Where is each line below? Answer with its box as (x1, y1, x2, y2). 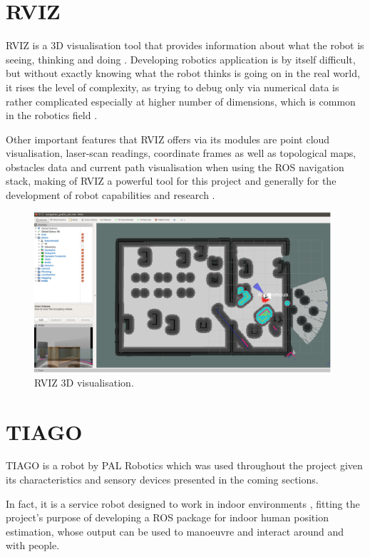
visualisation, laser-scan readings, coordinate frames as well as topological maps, (6, 145, 356, 160)
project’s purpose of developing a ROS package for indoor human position (6, 510, 329, 525)
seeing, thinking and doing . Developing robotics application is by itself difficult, (6, 51, 356, 66)
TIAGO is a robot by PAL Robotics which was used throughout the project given (6, 458, 363, 473)
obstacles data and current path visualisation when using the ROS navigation (6, 159, 344, 174)
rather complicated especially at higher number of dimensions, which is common (6, 93, 356, 108)
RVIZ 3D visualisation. (34, 374, 134, 389)
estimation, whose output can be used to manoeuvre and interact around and (6, 523, 344, 538)
